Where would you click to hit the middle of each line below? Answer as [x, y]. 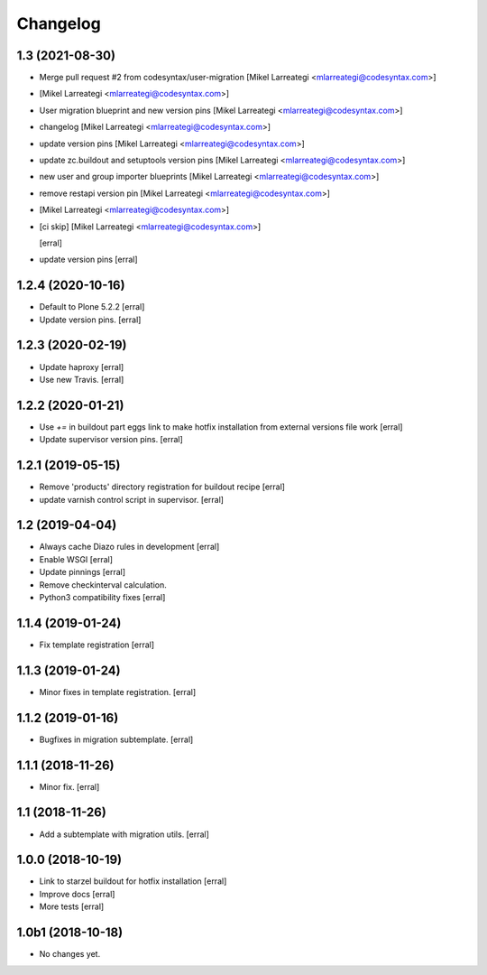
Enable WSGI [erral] [76, 559]
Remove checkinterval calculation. [103, 585]
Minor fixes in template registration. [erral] [118, 692]
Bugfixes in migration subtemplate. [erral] [116, 739]
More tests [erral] [72, 906]
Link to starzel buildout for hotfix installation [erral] [133, 881]
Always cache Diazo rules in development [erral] [129, 547]
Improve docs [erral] [77, 894]
